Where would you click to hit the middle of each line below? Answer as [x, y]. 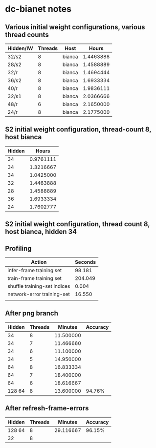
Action [39, 262]
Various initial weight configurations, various [75, 27]
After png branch [32, 313]
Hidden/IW [20, 48]
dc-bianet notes [38, 9]
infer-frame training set [35, 271]
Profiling [18, 248]
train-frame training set [35, 278]
